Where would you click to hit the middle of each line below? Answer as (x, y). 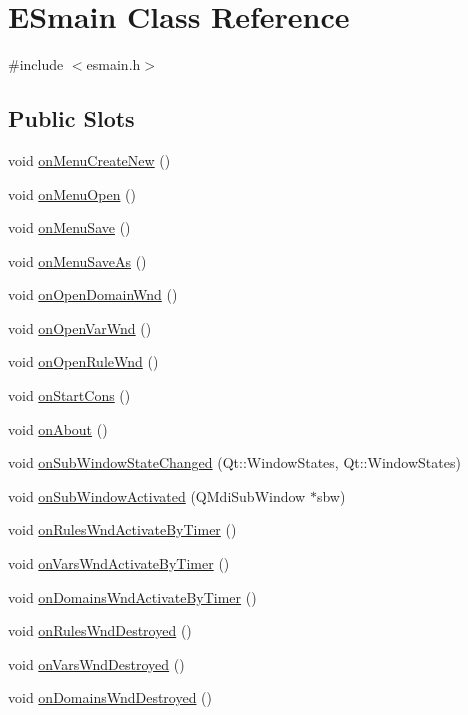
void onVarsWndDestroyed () (96, 663)
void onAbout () (58, 428)
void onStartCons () (69, 395)
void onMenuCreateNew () (89, 159)
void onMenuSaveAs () (77, 260)
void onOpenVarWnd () (80, 327)
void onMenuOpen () (72, 193)
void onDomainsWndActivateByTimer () (132, 596)
